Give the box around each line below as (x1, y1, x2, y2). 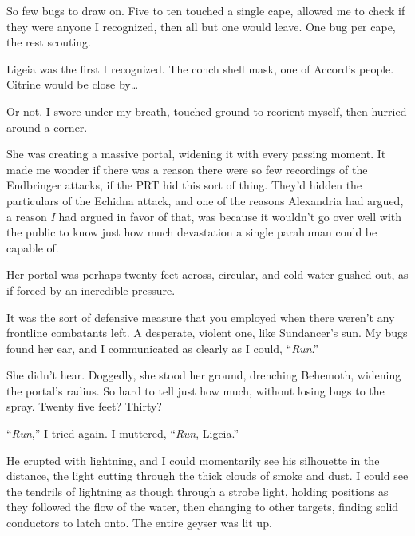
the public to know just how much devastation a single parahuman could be (6, 224, 377, 240)
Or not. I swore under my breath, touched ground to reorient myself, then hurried (6, 102, 407, 119)
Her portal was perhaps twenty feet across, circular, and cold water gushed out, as (6, 266, 409, 283)
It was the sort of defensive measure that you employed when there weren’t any (6, 308, 395, 325)
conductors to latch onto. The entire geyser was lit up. (6, 514, 272, 531)
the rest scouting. (6, 34, 91, 50)
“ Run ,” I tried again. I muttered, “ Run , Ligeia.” (6, 425, 239, 442)
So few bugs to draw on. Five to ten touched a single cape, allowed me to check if (6, 2, 405, 18)
